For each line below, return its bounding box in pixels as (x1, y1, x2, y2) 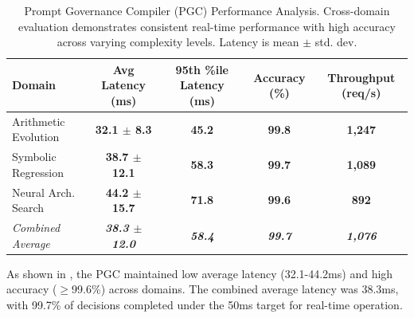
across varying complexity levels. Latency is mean (57, 33, 299, 50)
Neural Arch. (12, 183, 76, 200)
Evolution (12, 128, 60, 145)
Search (12, 199, 45, 216)
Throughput (327, 69, 396, 85)
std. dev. (314, 33, 357, 50)
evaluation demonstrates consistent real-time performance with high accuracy (18, 18, 396, 34)
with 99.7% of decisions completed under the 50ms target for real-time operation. (6, 296, 403, 312)
